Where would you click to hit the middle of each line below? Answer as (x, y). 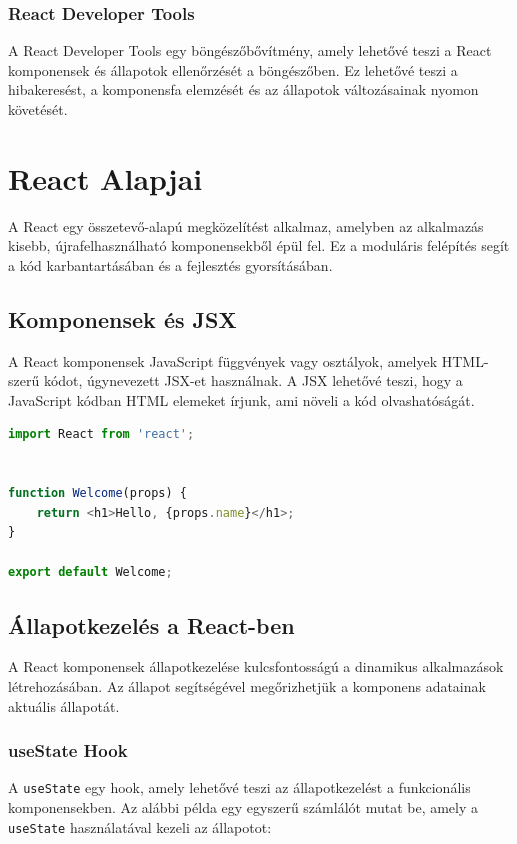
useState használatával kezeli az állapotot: (140, 826)
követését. (38, 109)
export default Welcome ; (90, 571)
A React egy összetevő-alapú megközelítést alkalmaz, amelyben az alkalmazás (246, 225)
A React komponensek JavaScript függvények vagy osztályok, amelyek (223, 360)
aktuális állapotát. (64, 705)
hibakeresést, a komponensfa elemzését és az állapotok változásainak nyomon (243, 89)
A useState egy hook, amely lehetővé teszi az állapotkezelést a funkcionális (239, 787)
